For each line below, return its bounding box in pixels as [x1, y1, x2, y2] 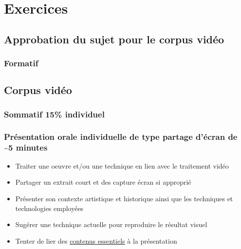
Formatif [4, 57, 38, 69]
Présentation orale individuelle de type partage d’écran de [4, 130, 238, 142]
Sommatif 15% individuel [4, 108, 105, 120]
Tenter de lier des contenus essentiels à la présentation [15, 235, 177, 246]
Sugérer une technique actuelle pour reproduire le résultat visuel [15, 219, 207, 230]
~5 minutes [4, 141, 48, 153]
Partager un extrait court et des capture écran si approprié [15, 177, 191, 187]
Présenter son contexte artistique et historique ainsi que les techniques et [15, 193, 233, 203]
